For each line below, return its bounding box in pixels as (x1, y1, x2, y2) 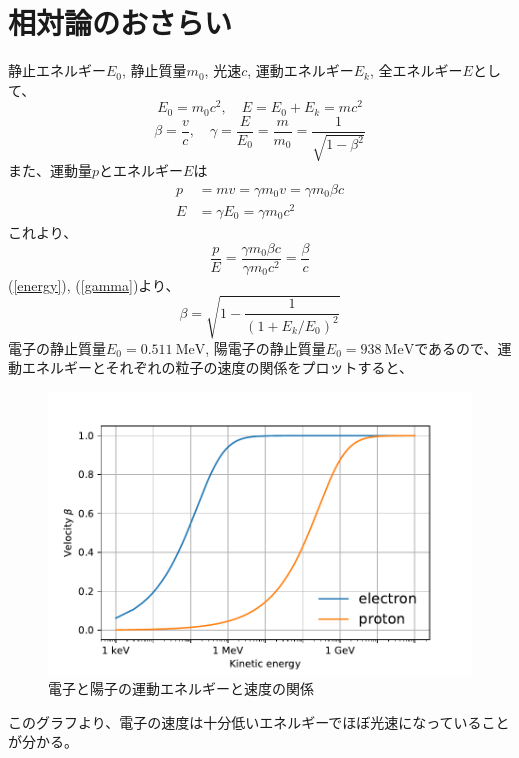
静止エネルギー (8, 60, 106, 81)
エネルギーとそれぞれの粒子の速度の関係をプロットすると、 (21, 357, 414, 378)
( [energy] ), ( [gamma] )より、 (8, 274, 180, 295)
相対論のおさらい (8, 2, 233, 43)
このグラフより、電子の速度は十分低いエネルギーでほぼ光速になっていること (8, 711, 510, 732)
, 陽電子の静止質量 (205, 337, 326, 358)
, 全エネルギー (370, 60, 463, 81)
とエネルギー (99, 160, 184, 181)
